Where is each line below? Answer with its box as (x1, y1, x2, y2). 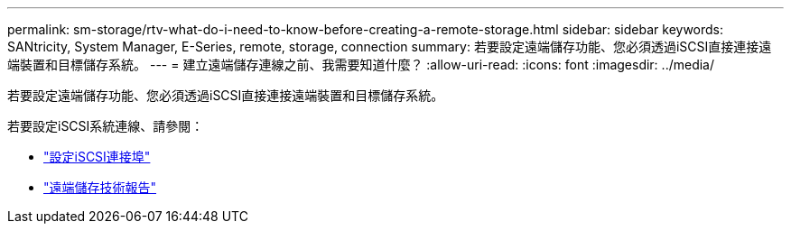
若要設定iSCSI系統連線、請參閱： (7, 118, 204, 134)
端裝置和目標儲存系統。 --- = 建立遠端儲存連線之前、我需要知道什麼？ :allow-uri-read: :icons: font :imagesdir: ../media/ (7, 57, 715, 72)
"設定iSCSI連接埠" (43, 149, 151, 164)
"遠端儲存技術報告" (43, 180, 157, 195)
